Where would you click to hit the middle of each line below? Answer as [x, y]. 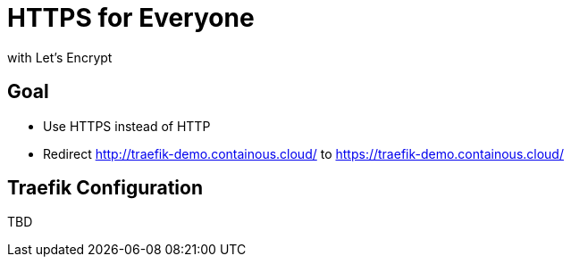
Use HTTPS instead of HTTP [127, 126]
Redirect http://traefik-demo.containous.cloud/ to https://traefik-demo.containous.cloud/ [303, 153]
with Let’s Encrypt [60, 57]
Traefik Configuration [105, 188]
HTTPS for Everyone [131, 18]
